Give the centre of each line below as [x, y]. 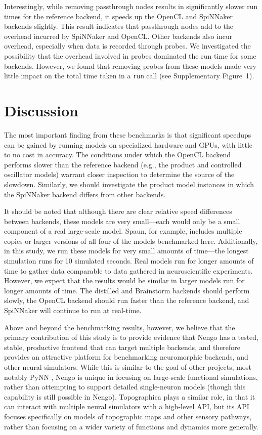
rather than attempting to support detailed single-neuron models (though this [125, 387]
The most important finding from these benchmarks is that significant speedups [128, 134]
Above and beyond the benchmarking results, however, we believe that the [120, 327]
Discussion [41, 110]
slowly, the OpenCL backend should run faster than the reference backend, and [127, 300]
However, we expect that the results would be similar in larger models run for [124, 280]
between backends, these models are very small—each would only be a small [122, 221]
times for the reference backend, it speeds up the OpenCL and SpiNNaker [119, 16]
